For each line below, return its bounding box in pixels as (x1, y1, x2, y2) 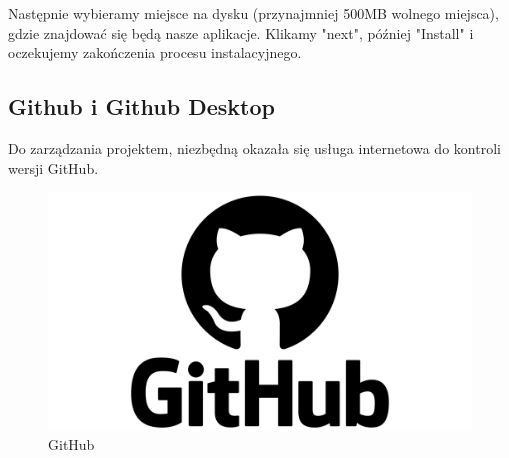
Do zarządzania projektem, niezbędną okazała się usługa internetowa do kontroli (8, 137, 501, 158)
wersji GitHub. (8, 157, 99, 178)
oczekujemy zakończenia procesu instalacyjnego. (8, 42, 302, 63)
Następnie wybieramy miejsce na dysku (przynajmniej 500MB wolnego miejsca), (8, 3, 499, 23)
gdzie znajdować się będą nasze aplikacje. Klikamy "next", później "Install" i (8, 22, 474, 43)
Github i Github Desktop (8, 91, 275, 122)
